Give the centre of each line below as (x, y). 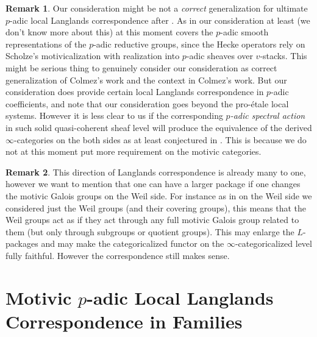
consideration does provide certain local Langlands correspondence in (135, 92)
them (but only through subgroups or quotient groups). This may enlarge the (150, 231)
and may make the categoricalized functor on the (133, 243)
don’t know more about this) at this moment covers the (109, 32)
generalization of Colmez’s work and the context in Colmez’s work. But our (146, 80)
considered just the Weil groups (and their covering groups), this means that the (156, 208)
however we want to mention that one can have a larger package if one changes (153, 184)
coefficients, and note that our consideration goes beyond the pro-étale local (147, 103)
